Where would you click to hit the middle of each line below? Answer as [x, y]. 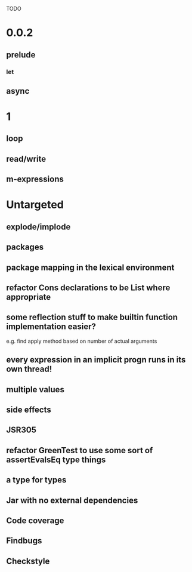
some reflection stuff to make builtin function [92, 317]
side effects [29, 409]
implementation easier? [51, 327]
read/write [26, 159]
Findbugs [24, 541]
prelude [21, 55]
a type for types [36, 480]
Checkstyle [28, 561]
